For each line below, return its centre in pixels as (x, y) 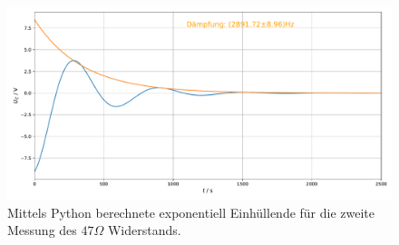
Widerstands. (144, 230)
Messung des (42, 230)
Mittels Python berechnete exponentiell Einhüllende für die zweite (191, 212)
